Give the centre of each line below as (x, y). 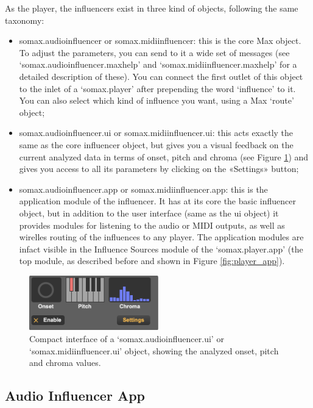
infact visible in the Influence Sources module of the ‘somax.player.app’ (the (161, 249)
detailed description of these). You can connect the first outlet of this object (161, 76)
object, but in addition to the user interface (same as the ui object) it (149, 213)
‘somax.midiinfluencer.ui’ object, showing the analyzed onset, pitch (154, 350)
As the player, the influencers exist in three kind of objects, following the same (152, 8)
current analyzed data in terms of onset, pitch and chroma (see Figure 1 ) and (164, 156)
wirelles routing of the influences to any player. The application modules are (161, 237)
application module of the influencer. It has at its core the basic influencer (157, 201)
